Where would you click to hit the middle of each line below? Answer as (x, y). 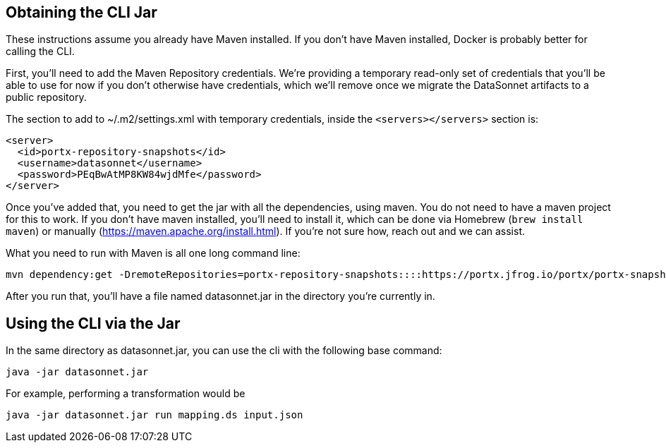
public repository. (46, 97)
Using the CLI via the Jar (93, 323)
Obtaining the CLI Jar (81, 12)
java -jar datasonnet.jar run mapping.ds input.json (155, 415)
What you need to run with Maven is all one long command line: (153, 253)
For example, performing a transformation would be (126, 394)
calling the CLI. (40, 52)
